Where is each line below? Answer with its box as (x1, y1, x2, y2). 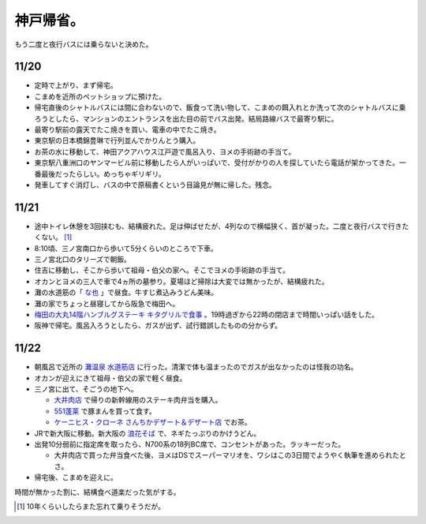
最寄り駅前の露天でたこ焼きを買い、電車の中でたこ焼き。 (34, 125, 221, 134)
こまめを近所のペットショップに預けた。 (34, 92, 166, 101)
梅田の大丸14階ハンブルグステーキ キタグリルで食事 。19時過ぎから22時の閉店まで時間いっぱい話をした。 (34, 310, 379, 319)
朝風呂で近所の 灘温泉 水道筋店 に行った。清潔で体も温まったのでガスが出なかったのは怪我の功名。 (34, 362, 358, 372)
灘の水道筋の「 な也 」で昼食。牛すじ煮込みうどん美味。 (34, 288, 219, 298)
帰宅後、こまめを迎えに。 (34, 473, 118, 482)
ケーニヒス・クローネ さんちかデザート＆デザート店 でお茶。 (54, 417, 252, 427)
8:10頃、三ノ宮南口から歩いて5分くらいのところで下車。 (34, 243, 219, 253)
